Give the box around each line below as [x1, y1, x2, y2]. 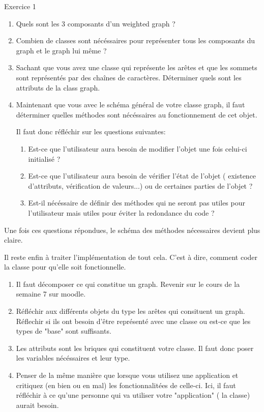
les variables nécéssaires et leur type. [16, 352, 130, 363]
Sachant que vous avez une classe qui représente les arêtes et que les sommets [16, 62, 257, 73]
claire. [4, 234, 23, 245]
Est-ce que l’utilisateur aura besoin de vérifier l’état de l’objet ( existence [28, 170, 256, 181]
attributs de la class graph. [16, 82, 100, 93]
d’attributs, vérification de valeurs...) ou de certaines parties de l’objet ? [28, 180, 253, 191]
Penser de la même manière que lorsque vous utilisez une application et [16, 370, 239, 380]
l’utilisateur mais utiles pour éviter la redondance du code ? [28, 207, 215, 218]
